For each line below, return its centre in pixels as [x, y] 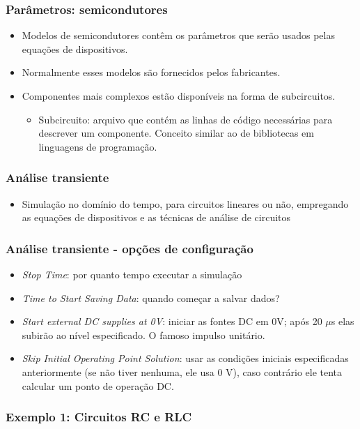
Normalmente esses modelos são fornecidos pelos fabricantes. [151, 72]
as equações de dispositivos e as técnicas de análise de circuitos [156, 217]
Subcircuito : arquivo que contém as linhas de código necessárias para [186, 119]
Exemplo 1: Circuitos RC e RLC [99, 417]
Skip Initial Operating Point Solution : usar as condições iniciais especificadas [185, 358]
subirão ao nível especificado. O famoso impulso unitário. [143, 334]
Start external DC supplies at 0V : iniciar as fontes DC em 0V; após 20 [172, 321]
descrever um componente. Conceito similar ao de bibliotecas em [176, 133]
